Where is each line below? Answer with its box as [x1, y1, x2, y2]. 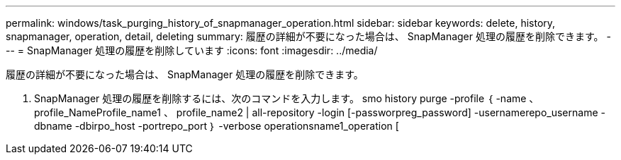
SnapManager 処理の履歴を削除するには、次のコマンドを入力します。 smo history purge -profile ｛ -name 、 [34, 92, 539, 104]
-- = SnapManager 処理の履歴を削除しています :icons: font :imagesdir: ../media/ [6, 44, 378, 56]
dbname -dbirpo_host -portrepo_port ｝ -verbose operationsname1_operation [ [34, 120, 399, 132]
